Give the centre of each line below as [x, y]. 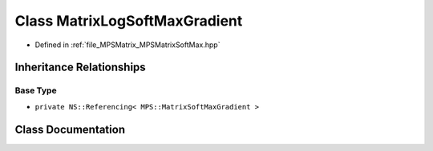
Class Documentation [70, 129]
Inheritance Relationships [80, 68]
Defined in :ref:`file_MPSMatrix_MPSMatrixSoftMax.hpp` [127, 45]
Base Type [36, 90]
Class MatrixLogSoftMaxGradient [129, 21]
